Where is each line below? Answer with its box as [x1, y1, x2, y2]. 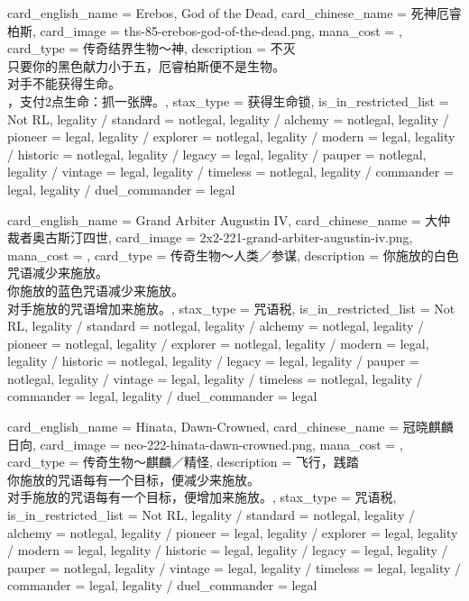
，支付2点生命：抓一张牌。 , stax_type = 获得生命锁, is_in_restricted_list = [7, 91, 449, 110]
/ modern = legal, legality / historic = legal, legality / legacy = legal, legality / [7, 541, 448, 560]
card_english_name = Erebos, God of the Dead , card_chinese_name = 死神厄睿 [7, 4, 462, 22]
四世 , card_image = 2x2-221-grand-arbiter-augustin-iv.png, [82, 228, 413, 247]
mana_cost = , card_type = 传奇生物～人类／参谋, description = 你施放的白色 [7, 245, 459, 264]
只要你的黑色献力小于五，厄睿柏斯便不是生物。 [7, 56, 285, 75]
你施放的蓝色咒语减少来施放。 [7, 280, 184, 299]
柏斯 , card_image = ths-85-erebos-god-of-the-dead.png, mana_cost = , [7, 21, 402, 40]
